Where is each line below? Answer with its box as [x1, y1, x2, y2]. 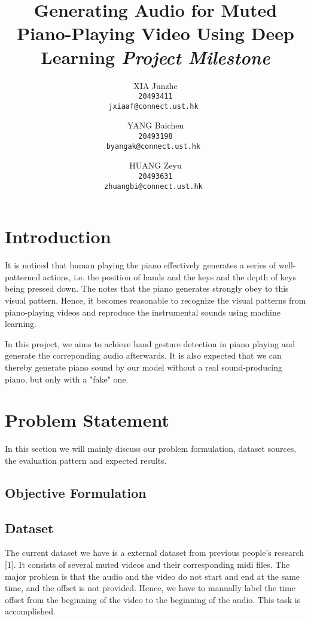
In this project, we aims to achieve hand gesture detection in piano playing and [5, 337, 295, 350]
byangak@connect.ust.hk [106, 142, 201, 151]
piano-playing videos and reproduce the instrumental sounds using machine [5, 305, 280, 318]
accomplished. [5, 605, 56, 617]
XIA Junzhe [133, 79, 178, 91]
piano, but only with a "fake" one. [5, 372, 129, 385]
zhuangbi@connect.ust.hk [104, 182, 203, 191]
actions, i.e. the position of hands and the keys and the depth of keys [42, 270, 296, 283]
